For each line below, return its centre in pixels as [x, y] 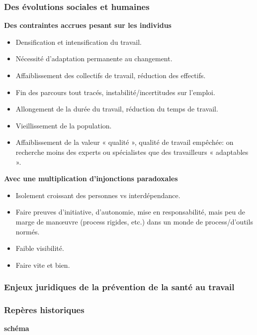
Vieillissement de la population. [64, 125]
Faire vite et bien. [43, 265]
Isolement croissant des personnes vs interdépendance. [98, 195]
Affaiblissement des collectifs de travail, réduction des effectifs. [111, 75]
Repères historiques [44, 310]
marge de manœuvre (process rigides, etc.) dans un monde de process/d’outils [134, 221]
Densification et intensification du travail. [79, 42]
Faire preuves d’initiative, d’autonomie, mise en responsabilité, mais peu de [130, 212]
